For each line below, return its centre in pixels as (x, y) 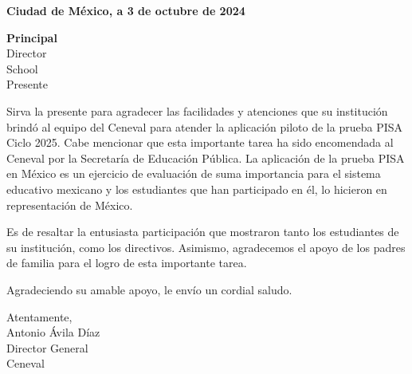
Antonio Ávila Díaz (53, 332)
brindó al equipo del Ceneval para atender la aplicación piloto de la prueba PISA (205, 126)
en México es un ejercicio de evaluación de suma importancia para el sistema (194, 173)
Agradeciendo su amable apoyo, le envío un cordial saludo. (149, 289)
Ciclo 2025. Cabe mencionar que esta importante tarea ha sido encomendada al (200, 142)
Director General (47, 347)
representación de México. (70, 205)
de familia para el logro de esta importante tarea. (127, 263)
